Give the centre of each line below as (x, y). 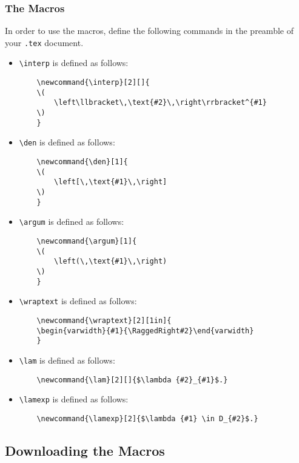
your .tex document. (44, 42)
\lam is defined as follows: (67, 360)
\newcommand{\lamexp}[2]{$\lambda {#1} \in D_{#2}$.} (147, 418)
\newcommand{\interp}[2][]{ (93, 83)
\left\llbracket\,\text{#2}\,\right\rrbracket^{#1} (160, 103)
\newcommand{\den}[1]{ (82, 162)
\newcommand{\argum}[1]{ (87, 241)
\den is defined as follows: (67, 142)
